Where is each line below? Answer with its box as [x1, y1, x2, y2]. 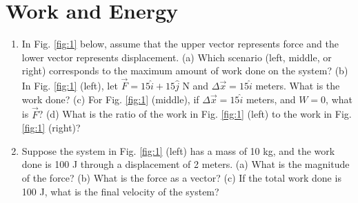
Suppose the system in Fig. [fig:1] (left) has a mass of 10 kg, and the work [21, 143, 335, 158]
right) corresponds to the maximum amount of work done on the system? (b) [21, 63, 348, 78]
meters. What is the [255, 78, 340, 93]
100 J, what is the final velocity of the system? [21, 184, 219, 198]
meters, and [246, 92, 296, 106]
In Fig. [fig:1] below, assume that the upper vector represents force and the [21, 36, 339, 51]
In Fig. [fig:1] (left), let [21, 78, 118, 93]
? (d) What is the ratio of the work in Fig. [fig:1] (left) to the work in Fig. [38, 107, 352, 121]
